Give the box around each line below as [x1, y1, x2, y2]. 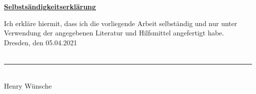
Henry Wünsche [4, 80, 52, 91]
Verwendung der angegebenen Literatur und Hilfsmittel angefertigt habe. [4, 28, 224, 38]
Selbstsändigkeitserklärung [4, 1, 96, 11]
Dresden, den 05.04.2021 [4, 37, 77, 47]
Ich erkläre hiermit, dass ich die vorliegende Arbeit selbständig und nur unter [4, 18, 237, 28]
